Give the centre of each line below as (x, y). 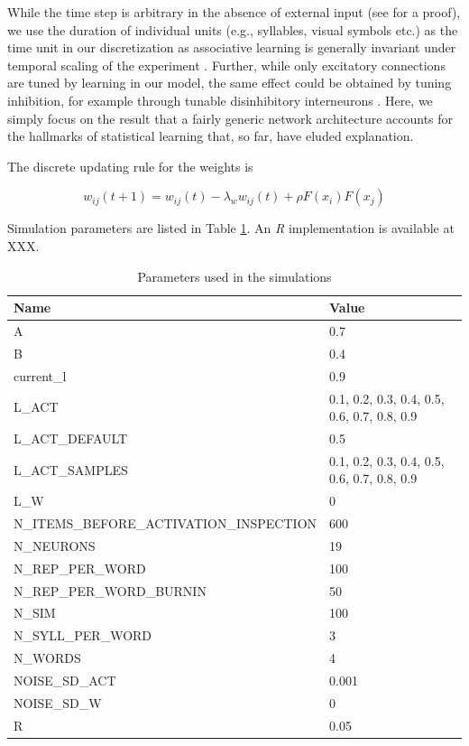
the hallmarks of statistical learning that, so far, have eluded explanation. (211, 136)
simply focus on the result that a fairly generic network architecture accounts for (230, 118)
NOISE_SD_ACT (65, 680)
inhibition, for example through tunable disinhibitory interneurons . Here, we (220, 100)
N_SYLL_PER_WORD (83, 635)
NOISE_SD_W (58, 702)
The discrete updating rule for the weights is (130, 166)
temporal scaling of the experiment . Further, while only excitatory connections (226, 65)
